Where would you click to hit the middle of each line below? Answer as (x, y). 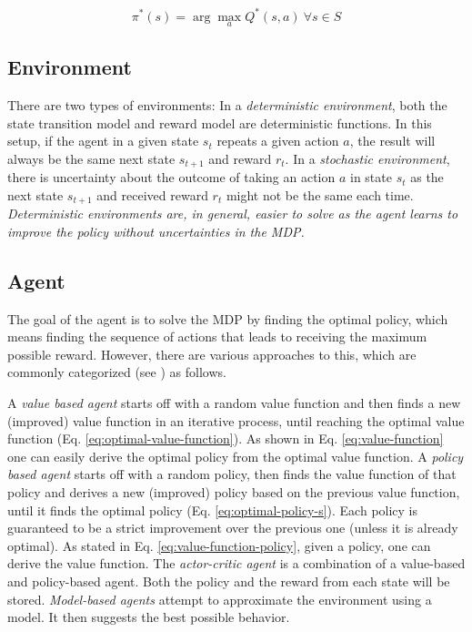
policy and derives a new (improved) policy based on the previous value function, (234, 491)
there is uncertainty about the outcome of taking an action (171, 177)
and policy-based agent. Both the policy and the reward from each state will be (229, 581)
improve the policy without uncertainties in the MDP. (156, 231)
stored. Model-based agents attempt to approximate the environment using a (220, 599)
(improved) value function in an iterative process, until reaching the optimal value (236, 420)
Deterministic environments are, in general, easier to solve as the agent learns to (233, 214)
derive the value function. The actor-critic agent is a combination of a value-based (236, 563)
